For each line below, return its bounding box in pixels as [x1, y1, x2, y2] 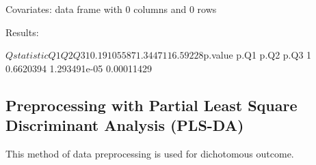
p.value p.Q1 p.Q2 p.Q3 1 [203, 48, 312, 62]
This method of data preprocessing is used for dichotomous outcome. [5, 146, 294, 160]
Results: [5, 25, 39, 39]
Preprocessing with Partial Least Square [5, 94, 298, 115]
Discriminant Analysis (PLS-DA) [5, 115, 244, 136]
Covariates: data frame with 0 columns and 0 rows [5, 2, 217, 16]
